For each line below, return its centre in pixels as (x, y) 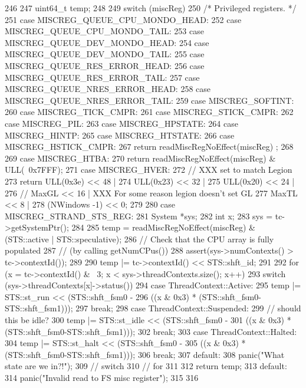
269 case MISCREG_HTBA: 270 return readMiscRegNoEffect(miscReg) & (140, 158)
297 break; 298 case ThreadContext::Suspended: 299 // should (188, 308)
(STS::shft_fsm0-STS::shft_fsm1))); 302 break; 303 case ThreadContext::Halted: (151, 331)
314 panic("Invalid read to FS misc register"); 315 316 (102, 377)
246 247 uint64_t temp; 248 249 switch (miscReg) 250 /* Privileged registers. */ (151, 8)
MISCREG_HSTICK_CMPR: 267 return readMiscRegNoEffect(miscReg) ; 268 (149, 147)
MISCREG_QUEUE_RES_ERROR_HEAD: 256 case (105, 65)
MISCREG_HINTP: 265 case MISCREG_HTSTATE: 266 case (120, 135)
